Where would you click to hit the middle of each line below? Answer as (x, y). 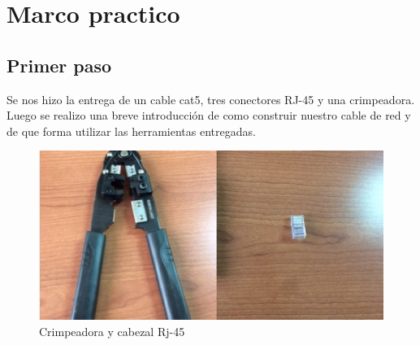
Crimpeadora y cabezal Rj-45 (112, 332)
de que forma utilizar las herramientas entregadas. (131, 131)
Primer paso (59, 65)
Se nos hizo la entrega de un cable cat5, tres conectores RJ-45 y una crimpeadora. (211, 99)
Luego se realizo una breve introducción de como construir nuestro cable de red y (209, 115)
